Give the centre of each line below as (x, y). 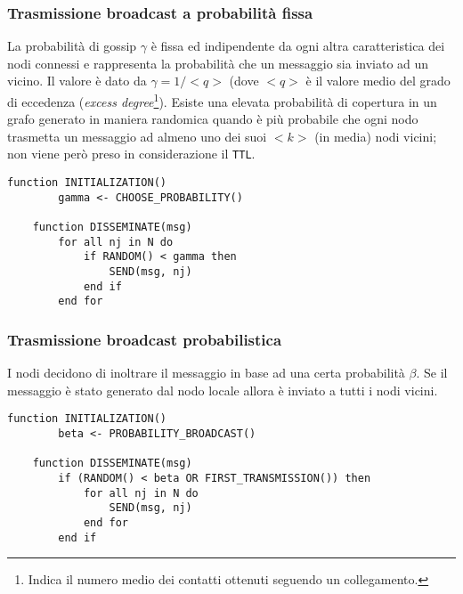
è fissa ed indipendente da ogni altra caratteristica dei (298, 46)
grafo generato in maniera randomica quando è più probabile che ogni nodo (213, 119)
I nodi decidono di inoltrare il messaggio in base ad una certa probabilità (206, 373)
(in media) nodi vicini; (376, 136)
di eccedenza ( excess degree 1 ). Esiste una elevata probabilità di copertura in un (222, 100)
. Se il (432, 373)
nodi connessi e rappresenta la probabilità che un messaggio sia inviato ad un (218, 63)
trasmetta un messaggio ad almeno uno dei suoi (137, 136)
